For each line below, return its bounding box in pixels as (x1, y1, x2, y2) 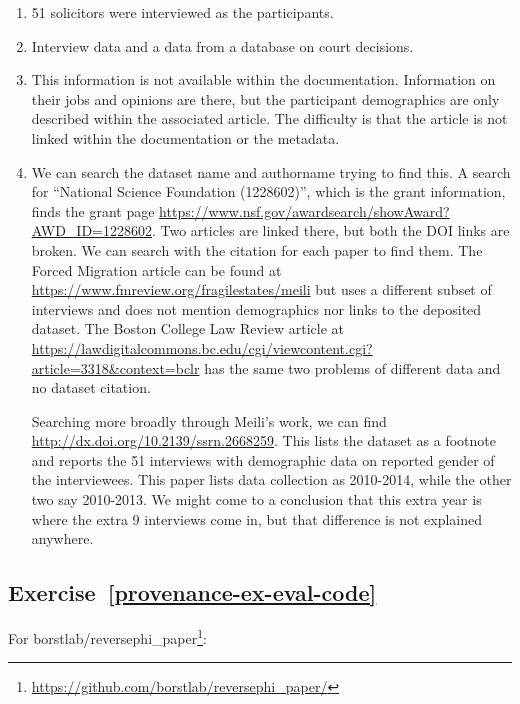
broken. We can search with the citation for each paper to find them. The (31, 239, 483, 260)
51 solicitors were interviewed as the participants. (31, 2, 334, 22)
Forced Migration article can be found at (31, 259, 282, 280)
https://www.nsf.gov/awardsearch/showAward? (159, 200, 450, 221)
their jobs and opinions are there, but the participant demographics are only (31, 88, 500, 109)
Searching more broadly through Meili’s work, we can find (31, 410, 387, 431)
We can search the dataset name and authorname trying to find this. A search (31, 161, 511, 182)
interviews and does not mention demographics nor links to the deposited (31, 298, 482, 319)
